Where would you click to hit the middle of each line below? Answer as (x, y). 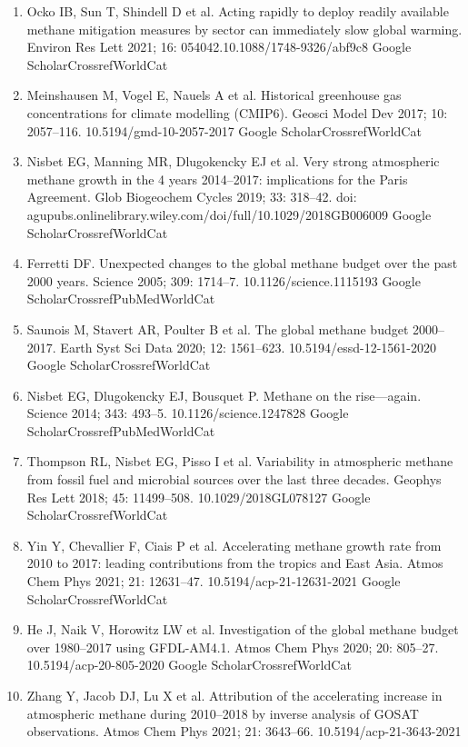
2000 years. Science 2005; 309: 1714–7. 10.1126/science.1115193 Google (224, 280)
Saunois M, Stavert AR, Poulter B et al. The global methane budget (218, 329)
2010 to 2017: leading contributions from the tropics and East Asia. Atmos (235, 563)
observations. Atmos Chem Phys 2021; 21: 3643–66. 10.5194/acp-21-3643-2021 (244, 731)
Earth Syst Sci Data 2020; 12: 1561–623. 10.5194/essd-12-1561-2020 (248, 347)
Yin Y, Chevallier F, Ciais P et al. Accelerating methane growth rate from (234, 545)
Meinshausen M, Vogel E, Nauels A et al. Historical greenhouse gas (214, 95)
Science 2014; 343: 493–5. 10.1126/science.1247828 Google (188, 413)
